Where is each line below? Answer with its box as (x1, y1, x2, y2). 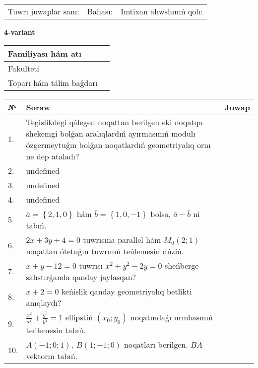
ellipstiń (65, 311, 93, 323)
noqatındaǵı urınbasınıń (130, 311, 213, 323)
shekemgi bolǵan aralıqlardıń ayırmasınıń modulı (26, 127, 195, 139)
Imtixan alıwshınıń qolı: (121, 5, 203, 17)
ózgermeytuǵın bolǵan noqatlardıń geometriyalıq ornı (26, 139, 211, 150)
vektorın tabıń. (26, 350, 78, 362)
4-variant (4, 27, 35, 37)
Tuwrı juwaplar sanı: (8, 5, 79, 17)
